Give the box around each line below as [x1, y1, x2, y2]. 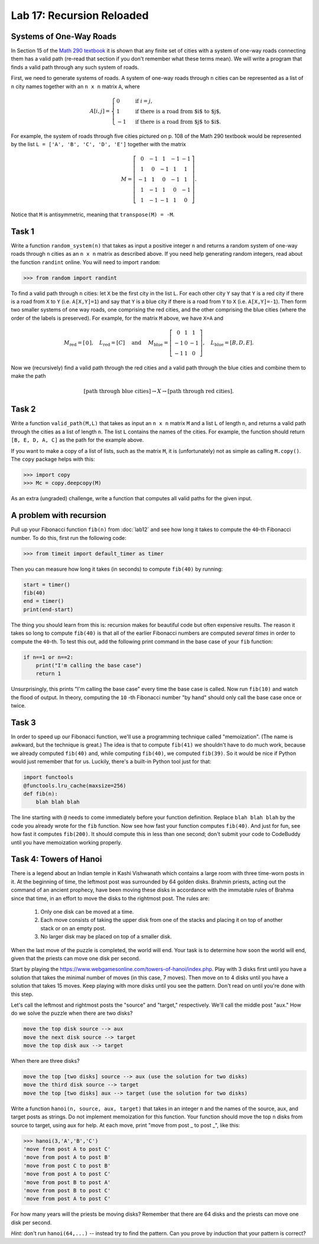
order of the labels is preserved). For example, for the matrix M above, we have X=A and [11, 314, 224, 322]
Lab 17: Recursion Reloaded [11, 9, 149, 22]
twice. [11, 702, 26, 709]
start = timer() [23, 581, 71, 588]
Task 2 [11, 404, 36, 414]
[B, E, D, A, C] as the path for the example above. [11, 436, 144, 443]
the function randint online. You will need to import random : [11, 258, 161, 266]
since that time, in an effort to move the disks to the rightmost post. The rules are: [11, 895, 210, 902]
